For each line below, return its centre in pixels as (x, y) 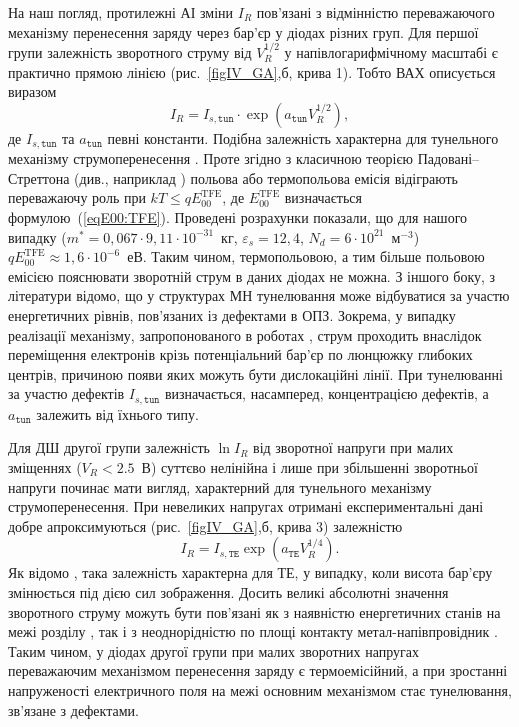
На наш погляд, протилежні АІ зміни (121, 12)
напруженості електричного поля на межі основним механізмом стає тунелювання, (260, 689)
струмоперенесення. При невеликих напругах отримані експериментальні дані (246, 506)
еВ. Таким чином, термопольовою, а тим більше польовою (306, 256)
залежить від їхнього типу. (117, 413)
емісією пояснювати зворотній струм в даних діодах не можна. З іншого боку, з (252, 275)
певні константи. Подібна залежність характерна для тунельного (303, 137)
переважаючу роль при (77, 197)
